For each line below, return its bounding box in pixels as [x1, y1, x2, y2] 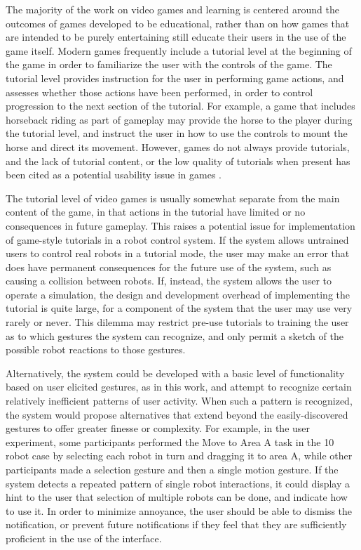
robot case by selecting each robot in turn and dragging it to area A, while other [6, 448, 353, 463]
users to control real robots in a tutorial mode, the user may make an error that [6, 246, 350, 261]
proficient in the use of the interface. [6, 530, 162, 545]
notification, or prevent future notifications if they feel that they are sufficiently [6, 517, 347, 532]
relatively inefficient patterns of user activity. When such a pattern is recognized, [6, 393, 353, 408]
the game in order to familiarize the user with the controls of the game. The [6, 57, 332, 72]
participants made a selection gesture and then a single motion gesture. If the [6, 462, 339, 476]
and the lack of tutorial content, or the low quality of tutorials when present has [6, 153, 350, 168]
